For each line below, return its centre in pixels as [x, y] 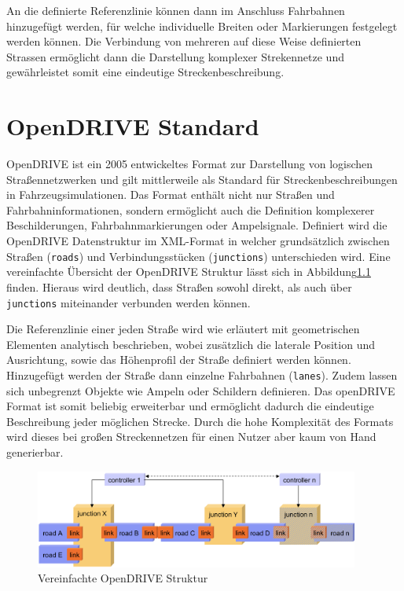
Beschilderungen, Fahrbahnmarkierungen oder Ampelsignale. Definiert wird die [197, 225]
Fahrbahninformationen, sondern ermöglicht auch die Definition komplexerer [191, 209]
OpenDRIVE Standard [133, 126]
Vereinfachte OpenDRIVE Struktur [123, 578]
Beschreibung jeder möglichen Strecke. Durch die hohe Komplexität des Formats [200, 421]
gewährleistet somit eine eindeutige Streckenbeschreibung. [145, 72]
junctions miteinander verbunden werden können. [129, 302]
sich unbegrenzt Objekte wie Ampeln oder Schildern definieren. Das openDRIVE [201, 390]
